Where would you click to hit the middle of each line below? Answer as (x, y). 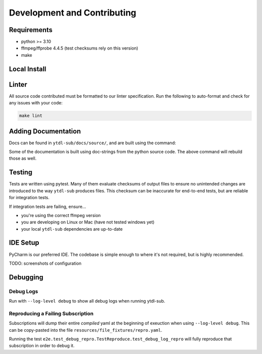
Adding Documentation (45, 131)
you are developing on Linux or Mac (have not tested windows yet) (88, 222)
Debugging (26, 277)
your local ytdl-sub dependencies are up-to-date (72, 229)
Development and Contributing (73, 13)
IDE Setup (24, 243)
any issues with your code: (36, 103)
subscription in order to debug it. (42, 346)
